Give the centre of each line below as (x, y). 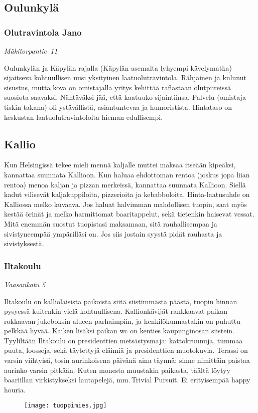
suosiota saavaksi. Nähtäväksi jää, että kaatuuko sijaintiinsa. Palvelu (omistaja (125, 97)
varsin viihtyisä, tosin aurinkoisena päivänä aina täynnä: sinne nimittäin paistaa (127, 360)
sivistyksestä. (24, 243)
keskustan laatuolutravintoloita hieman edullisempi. (84, 117)
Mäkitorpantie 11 (31, 51)
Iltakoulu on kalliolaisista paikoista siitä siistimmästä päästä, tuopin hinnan (121, 301)
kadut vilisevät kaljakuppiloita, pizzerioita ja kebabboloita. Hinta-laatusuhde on (127, 194)
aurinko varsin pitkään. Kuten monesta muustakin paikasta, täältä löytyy (117, 370)
